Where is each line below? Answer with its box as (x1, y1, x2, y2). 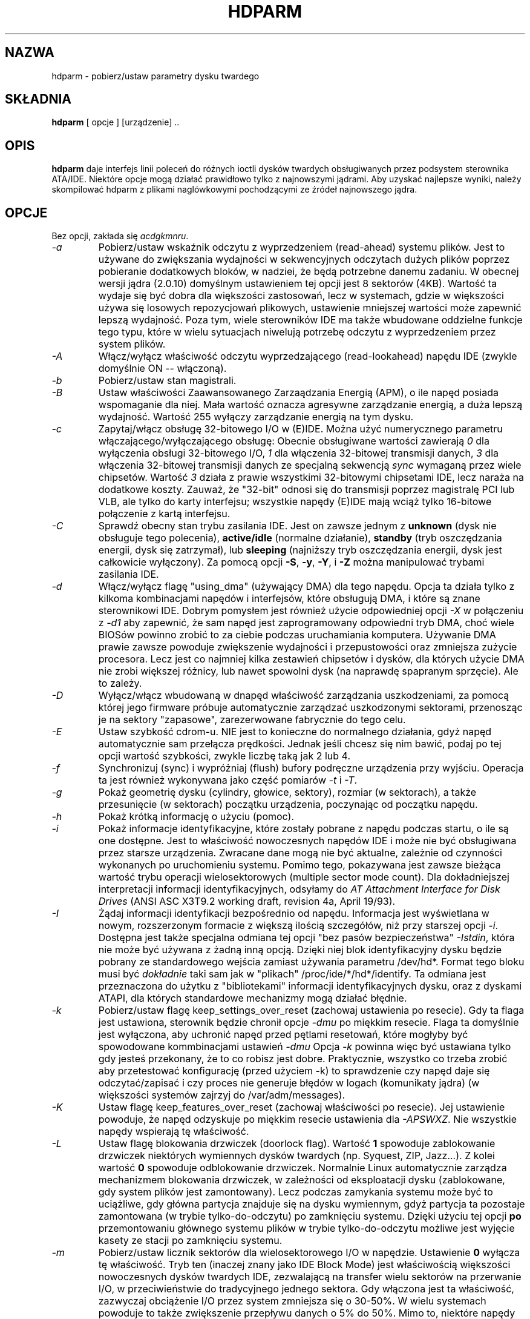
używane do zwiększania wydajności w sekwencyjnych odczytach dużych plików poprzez (98, 253, 510, 266)
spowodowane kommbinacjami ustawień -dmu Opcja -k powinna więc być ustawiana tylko (98, 1040, 511, 1053)
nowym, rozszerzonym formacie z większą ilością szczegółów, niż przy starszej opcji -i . (98, 919, 499, 932)
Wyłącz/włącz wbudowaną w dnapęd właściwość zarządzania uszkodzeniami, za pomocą (98, 689, 509, 702)
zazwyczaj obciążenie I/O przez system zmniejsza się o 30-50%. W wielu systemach (98, 1295, 486, 1307)
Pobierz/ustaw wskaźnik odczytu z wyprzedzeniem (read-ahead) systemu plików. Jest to (98, 241, 505, 254)
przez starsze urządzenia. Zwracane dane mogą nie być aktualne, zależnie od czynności (98, 847, 502, 859)
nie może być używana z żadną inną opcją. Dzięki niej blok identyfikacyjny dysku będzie (98, 944, 502, 956)
